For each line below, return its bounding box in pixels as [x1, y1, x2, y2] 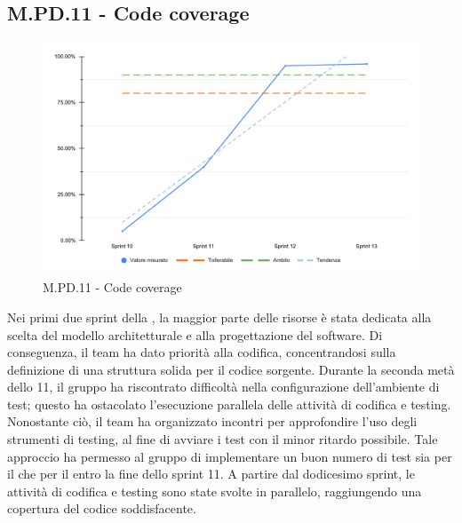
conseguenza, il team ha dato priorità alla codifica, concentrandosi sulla [7, 343, 396, 361]
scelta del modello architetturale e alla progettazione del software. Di [7, 325, 383, 344]
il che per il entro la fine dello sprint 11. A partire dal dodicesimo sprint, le [7, 464, 415, 483]
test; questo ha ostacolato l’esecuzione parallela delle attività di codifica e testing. [7, 394, 451, 413]
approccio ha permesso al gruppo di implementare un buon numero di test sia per [7, 447, 452, 465]
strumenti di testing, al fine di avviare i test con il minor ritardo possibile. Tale [7, 430, 438, 448]
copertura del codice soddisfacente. [7, 499, 196, 518]
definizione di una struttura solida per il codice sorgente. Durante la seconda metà [7, 360, 455, 378]
